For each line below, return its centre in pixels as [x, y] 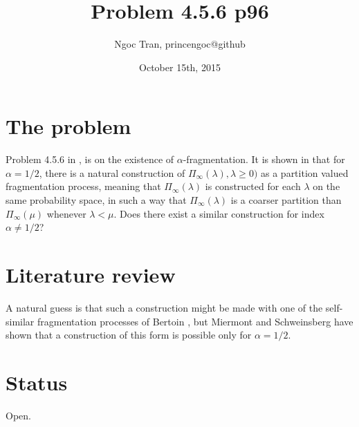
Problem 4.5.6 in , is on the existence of [90, 159]
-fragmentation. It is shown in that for [264, 159]
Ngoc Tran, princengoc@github [180, 44]
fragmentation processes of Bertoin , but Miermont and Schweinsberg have [195, 321]
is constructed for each [253, 186]
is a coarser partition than [286, 200]
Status [37, 382]
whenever [66, 213]
